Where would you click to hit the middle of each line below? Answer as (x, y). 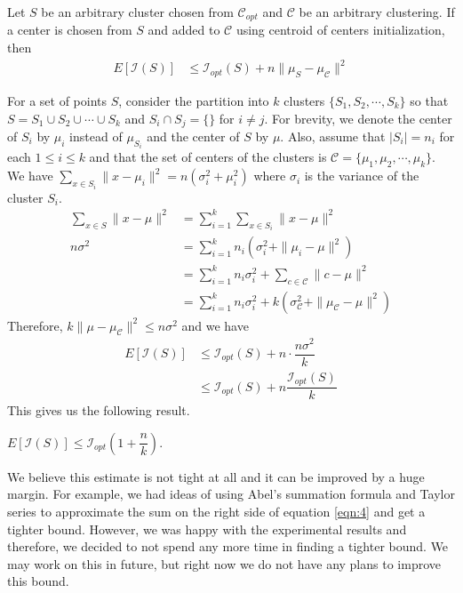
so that (429, 100)
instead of (96, 136)
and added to (184, 30)
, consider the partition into (194, 100)
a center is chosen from (70, 30)
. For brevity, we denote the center (358, 118)
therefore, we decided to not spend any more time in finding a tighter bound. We (228, 546)
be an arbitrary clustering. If (377, 12)
